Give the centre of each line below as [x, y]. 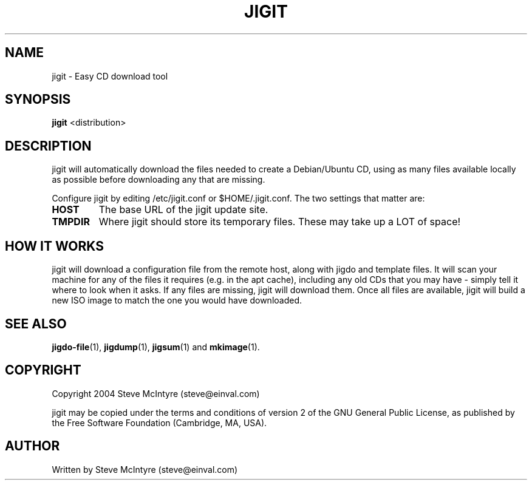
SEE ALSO [36, 324]
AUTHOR [32, 446]
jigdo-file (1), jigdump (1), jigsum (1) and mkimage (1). [156, 347]
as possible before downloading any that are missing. [159, 180]
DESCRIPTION [48, 146]
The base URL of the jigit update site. [183, 210]
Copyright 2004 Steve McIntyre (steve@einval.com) [156, 393]
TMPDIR [71, 222]
